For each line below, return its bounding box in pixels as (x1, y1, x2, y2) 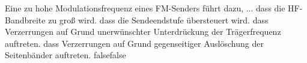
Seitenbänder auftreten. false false (5, 49, 126, 61)
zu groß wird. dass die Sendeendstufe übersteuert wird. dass (48, 13, 269, 26)
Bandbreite (5, 13, 46, 26)
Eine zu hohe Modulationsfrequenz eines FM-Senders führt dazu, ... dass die (5, 2, 285, 14)
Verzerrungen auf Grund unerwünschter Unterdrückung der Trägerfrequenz (5, 25, 281, 38)
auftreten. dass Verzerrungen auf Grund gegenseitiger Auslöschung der (5, 37, 264, 49)
